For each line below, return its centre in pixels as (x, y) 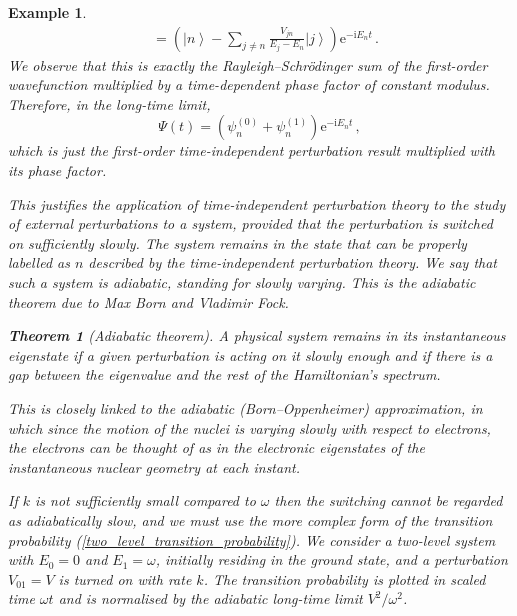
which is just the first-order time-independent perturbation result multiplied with (252, 150)
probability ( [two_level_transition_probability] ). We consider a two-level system (252, 539)
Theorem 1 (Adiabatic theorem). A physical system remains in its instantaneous (257, 335)
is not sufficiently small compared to (145, 500)
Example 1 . (47, 12)
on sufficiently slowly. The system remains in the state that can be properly (237, 242)
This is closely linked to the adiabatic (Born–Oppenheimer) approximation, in (245, 407)
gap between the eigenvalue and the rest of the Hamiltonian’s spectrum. (224, 374)
